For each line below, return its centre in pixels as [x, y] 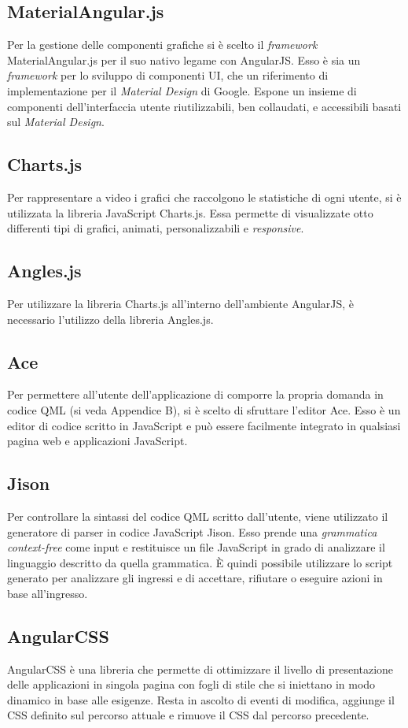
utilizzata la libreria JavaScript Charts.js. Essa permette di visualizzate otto [190, 212]
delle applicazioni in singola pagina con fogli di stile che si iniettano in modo [191, 684]
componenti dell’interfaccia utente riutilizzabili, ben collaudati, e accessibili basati [204, 106]
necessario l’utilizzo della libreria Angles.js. [110, 319]
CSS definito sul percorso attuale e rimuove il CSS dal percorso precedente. [188, 715]
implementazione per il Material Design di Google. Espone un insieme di [182, 90]
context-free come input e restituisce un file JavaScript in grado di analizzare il [196, 547]
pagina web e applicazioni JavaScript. [97, 441]
